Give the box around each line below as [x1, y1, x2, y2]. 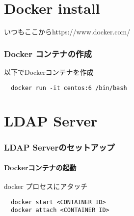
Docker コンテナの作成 [4, 47, 92, 60]
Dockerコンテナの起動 [4, 162, 77, 172]
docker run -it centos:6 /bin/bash [11, 84, 127, 92]
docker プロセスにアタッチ [4, 181, 88, 191]
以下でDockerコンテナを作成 [4, 66, 94, 77]
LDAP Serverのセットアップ [4, 141, 115, 154]
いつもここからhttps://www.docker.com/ [4, 27, 131, 37]
